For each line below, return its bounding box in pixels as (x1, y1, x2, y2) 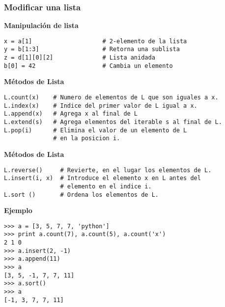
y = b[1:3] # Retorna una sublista (4, 46, 180, 53)
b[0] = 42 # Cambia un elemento (4, 62, 173, 69)
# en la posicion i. (53, 135, 120, 142)
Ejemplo (4, 205, 32, 215)
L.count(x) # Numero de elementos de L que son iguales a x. (4, 94, 219, 101)
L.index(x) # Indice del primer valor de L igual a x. (4, 102, 197, 109)
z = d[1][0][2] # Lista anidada (4, 54, 155, 61)
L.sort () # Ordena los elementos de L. (4, 191, 159, 198)
